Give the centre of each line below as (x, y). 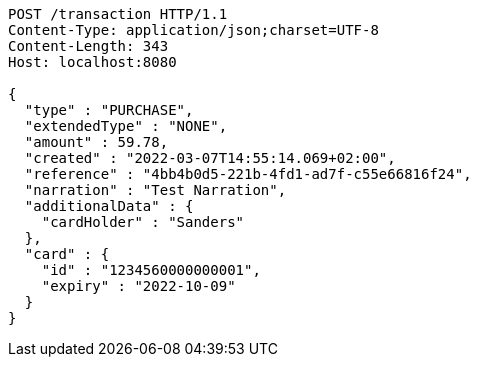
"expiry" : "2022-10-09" (138, 286)
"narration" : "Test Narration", (155, 190)
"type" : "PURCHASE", (109, 110)
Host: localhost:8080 (92, 62)
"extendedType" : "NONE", (126, 126)
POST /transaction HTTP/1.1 (118, 14)
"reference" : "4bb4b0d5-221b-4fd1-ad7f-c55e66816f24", (248, 174)
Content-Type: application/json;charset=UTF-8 (193, 30)
